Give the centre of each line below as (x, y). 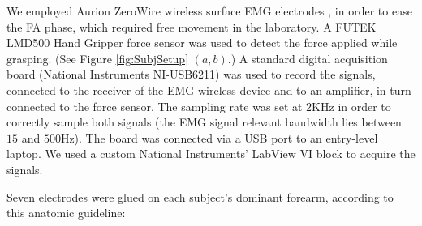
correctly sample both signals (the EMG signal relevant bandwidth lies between (204, 122)
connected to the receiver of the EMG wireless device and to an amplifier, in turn (209, 90)
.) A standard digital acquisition (308, 58)
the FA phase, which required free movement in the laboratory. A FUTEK (192, 26)
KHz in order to (351, 106)
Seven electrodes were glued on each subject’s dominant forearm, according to (200, 196)
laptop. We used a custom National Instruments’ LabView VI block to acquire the (211, 154)
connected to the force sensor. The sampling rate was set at (155, 106)
